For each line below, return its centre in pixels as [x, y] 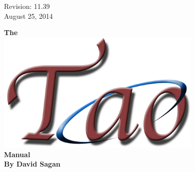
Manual [17, 154]
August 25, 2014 [28, 16]
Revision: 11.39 [27, 6]
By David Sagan [32, 164]
